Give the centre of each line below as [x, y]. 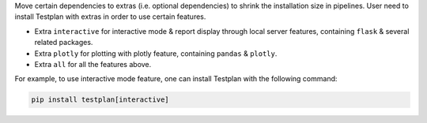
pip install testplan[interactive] [100, 100]
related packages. [64, 43]
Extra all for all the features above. [93, 64]
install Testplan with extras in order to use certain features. [110, 17]
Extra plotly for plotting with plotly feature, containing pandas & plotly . [156, 53]
